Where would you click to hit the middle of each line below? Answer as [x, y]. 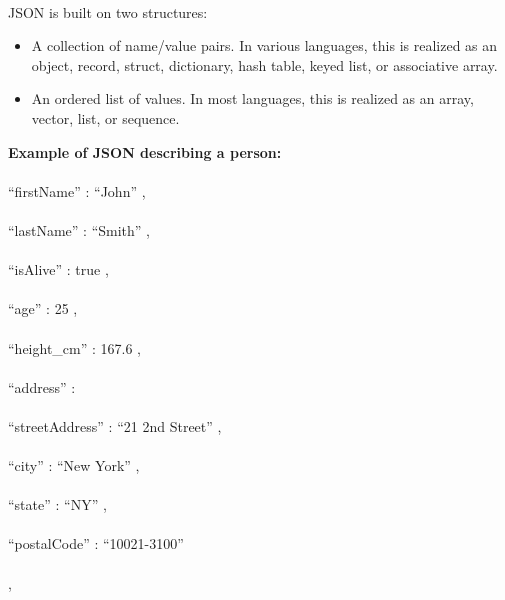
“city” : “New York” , [74, 465]
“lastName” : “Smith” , [79, 229]
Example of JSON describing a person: [145, 151]
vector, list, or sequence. [105, 117]
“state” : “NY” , [57, 504]
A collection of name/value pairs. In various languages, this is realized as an [264, 45]
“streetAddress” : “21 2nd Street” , [115, 425]
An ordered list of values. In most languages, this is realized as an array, [252, 98]
